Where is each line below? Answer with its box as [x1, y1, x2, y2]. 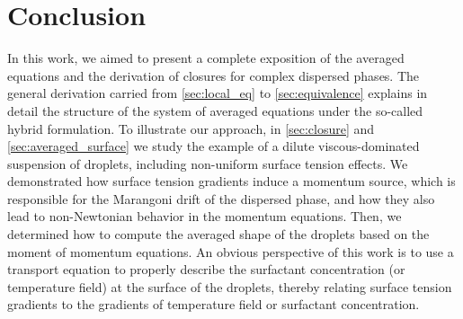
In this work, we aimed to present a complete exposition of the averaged [7, 49, 405, 67]
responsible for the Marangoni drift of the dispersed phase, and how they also [7, 189, 435, 208]
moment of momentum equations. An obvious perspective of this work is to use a [7, 242, 454, 261]
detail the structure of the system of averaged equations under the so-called [7, 101, 423, 120]
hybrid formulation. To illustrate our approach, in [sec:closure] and [7, 119, 375, 137]
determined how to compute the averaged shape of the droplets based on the [7, 225, 430, 244]
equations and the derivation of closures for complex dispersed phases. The [7, 66, 420, 84]
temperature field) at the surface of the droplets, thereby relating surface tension [7, 277, 452, 296]
